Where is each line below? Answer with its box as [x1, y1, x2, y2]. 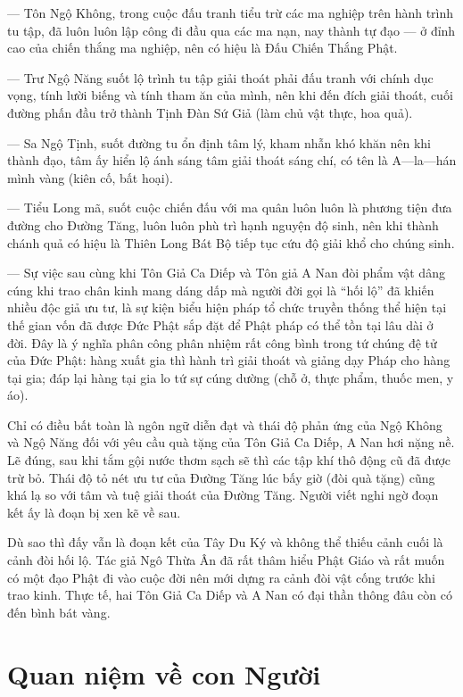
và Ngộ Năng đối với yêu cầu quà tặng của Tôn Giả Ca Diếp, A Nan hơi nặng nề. [7, 433, 455, 452]
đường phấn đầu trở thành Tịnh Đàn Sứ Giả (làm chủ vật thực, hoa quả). [7, 103, 413, 121]
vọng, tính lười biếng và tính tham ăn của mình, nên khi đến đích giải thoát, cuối [7, 86, 453, 104]
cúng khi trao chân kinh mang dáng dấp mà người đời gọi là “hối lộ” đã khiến [7, 280, 434, 299]
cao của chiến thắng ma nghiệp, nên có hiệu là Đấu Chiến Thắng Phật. [7, 38, 398, 57]
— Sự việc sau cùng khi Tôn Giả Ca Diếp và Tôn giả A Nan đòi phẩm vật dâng [7, 263, 445, 282]
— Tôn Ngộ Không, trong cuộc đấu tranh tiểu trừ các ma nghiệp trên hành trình [7, 4, 454, 21]
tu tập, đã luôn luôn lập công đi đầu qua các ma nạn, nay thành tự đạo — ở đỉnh [7, 21, 456, 39]
